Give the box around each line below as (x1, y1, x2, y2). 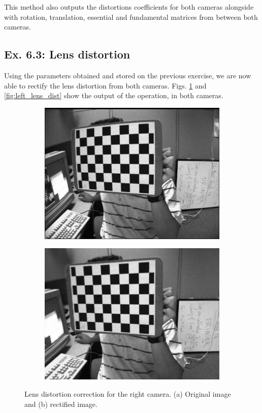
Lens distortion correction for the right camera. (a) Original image (24, 388, 231, 399)
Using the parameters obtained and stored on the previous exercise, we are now (4, 70, 251, 80)
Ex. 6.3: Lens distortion (4, 46, 130, 62)
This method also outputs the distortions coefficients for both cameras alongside (4, 2, 254, 12)
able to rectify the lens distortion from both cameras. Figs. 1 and (4, 80, 207, 91)
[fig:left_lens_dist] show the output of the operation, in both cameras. (4, 90, 223, 101)
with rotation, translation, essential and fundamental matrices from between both (4, 11, 258, 22)
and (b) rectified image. (24, 398, 97, 409)
